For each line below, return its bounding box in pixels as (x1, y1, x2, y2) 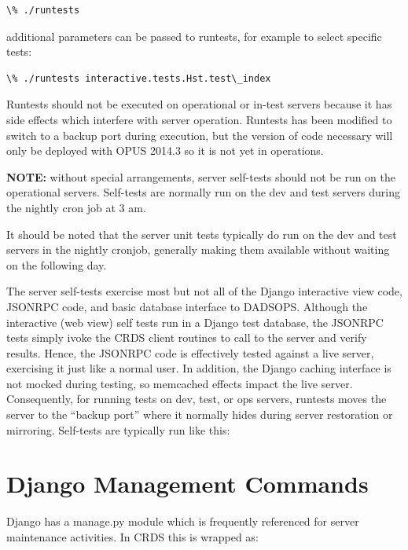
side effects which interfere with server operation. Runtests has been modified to (6, 111, 392, 127)
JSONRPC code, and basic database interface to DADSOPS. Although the (6, 298, 368, 314)
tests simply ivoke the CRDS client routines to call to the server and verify (6, 329, 367, 346)
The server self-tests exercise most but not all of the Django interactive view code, (6, 283, 402, 299)
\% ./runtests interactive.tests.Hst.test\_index (6, 72, 271, 84)
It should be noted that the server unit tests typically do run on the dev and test (6, 225, 397, 242)
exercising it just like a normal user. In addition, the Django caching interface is (6, 360, 391, 376)
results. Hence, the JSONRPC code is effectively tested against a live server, (6, 344, 374, 361)
